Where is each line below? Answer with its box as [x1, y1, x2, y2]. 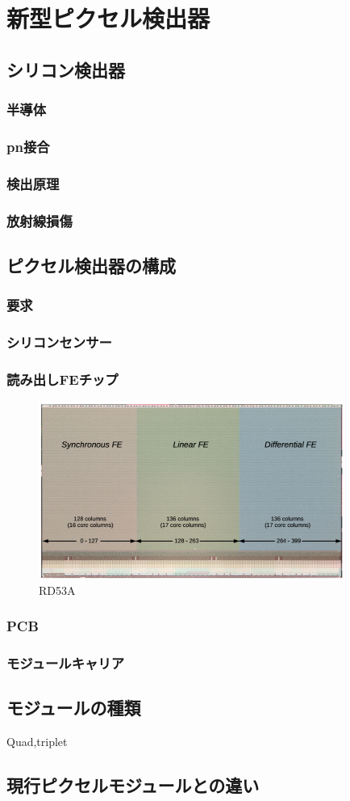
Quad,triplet [6, 733, 68, 750]
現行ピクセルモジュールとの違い [6, 773, 260, 798]
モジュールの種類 [6, 695, 141, 720]
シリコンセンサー [6, 332, 112, 352]
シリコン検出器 [6, 57, 125, 82]
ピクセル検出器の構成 [6, 252, 176, 277]
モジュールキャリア [6, 652, 125, 672]
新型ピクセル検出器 [6, 2, 210, 35]
